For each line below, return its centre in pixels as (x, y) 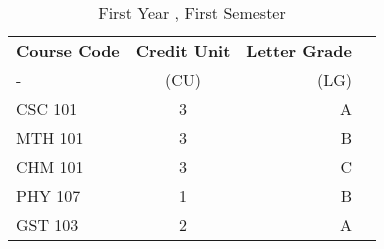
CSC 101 (47, 108)
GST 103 (47, 224)
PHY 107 (48, 195)
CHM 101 (50, 166)
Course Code (68, 50)
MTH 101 (50, 137)
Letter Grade (299, 50)
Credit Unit (183, 50)
